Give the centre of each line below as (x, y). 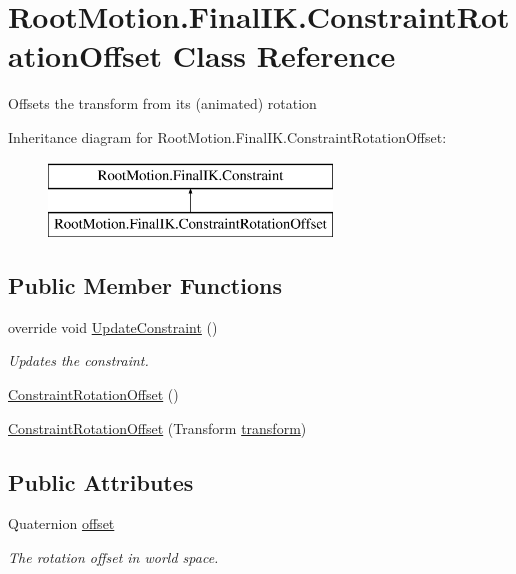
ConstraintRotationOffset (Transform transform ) (157, 427)
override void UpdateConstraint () (113, 326)
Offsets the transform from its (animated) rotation (162, 103)
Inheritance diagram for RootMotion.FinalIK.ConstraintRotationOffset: (227, 136)
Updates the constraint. (78, 360)
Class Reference (284, 55)
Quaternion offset (61, 523)
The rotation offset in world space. (113, 557)
